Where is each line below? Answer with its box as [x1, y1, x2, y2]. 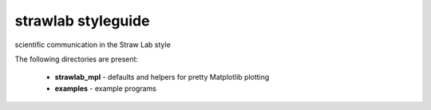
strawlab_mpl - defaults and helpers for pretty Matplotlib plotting [54, 73, 270, 82]
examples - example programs [54, 84, 157, 93]
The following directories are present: [14, 54, 139, 64]
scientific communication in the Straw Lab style [14, 40, 171, 49]
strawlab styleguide [14, 12, 150, 29]
